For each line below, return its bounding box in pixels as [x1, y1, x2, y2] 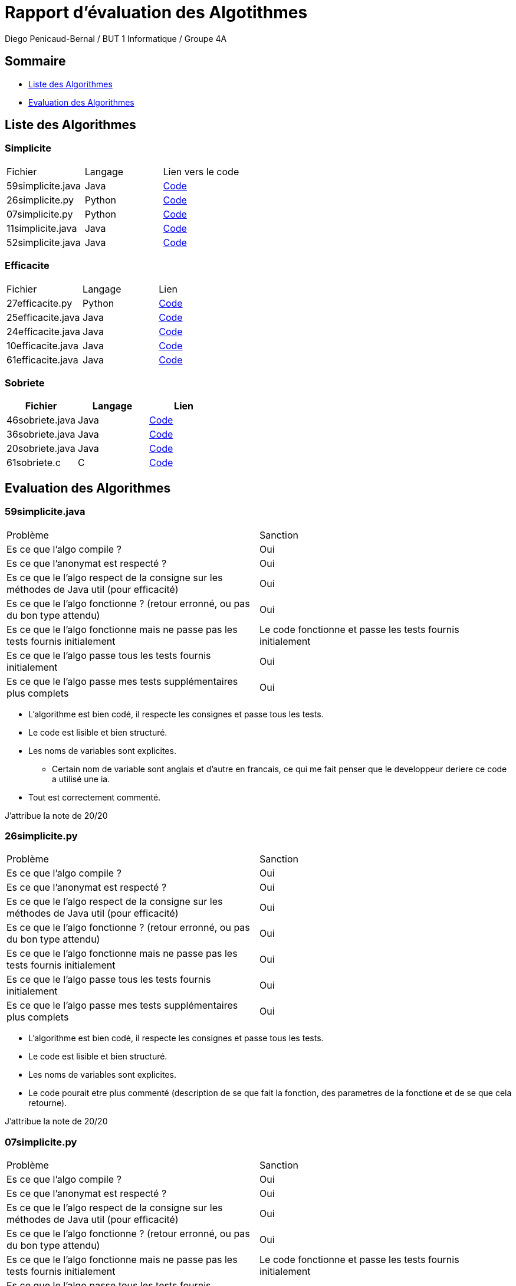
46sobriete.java [6, 414, 76, 427]
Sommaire [5, 54, 66, 69]
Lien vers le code [163, 165, 239, 178]
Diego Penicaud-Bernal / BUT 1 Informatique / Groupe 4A [5, 33, 227, 44]
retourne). [28, 1098, 67, 1108]
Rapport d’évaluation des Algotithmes [5, 2, 308, 22]
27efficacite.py [6, 297, 73, 309]
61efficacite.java [6, 353, 78, 366]
